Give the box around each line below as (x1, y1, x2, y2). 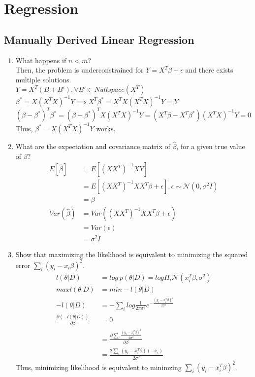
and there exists (185, 65, 233, 75)
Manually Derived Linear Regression (4, 32, 194, 47)
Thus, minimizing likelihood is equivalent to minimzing (15, 362, 182, 372)
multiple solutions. (15, 74, 71, 84)
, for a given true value (176, 141, 245, 151)
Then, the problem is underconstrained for (15, 65, 144, 75)
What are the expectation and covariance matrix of (15, 141, 170, 151)
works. (96, 123, 116, 133)
